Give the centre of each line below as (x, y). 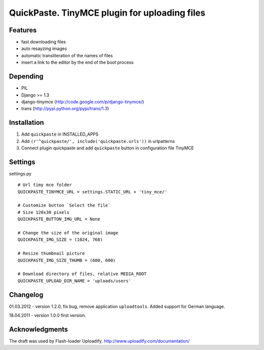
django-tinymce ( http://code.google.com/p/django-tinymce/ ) (83, 102)
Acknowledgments (39, 329)
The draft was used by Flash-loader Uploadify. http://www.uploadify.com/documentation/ (99, 341)
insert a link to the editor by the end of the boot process (77, 62)
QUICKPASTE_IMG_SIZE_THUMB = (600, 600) (67, 260)
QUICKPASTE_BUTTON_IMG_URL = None (59, 219)
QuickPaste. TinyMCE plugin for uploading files (107, 13)
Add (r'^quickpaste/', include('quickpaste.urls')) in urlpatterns (98, 141)
